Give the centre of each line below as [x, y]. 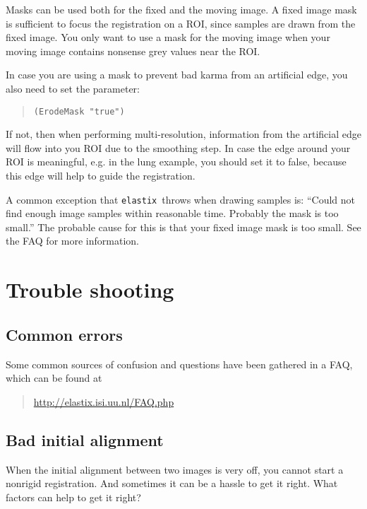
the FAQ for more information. [72, 241]
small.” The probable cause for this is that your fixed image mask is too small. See [183, 227]
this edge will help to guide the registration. [101, 175]
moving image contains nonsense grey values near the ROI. [133, 51]
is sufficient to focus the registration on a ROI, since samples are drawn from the [181, 23]
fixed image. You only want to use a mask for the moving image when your [168, 37]
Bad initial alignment [85, 439]
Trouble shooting [90, 289]
